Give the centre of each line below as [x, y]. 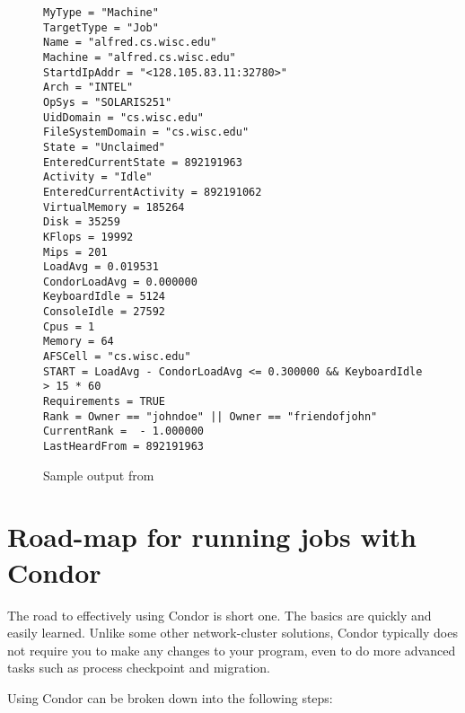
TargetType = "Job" [101, 27]
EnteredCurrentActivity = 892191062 [153, 192]
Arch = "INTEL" [88, 88]
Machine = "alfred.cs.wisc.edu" [140, 57]
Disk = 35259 [82, 222]
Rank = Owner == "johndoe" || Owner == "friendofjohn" [211, 416]
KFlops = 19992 [88, 237]
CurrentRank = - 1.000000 [123, 431]
